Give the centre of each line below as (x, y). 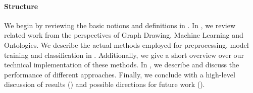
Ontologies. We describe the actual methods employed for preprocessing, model (126, 44)
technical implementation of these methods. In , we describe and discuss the (122, 65)
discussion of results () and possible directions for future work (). (105, 84)
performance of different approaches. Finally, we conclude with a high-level (120, 74)
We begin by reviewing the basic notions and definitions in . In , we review (120, 25)
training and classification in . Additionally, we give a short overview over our (124, 55)
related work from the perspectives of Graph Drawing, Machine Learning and (124, 35)
